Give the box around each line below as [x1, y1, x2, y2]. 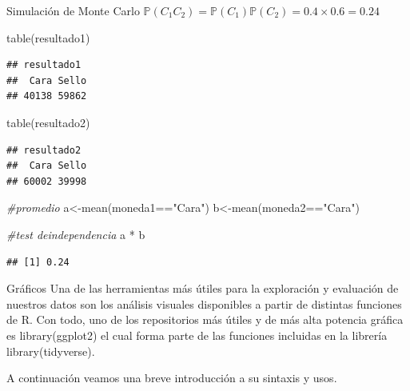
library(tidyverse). [6, 342, 95, 359]
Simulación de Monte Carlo [6, 2, 140, 18]
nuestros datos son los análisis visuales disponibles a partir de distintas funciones [6, 295, 402, 312]
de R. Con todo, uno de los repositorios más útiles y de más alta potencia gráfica [6, 311, 404, 328]
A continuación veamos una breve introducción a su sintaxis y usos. [6, 369, 337, 386]
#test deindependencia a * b [6, 225, 145, 242]
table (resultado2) [6, 114, 90, 130]
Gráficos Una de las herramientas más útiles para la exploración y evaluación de [6, 280, 399, 297]
